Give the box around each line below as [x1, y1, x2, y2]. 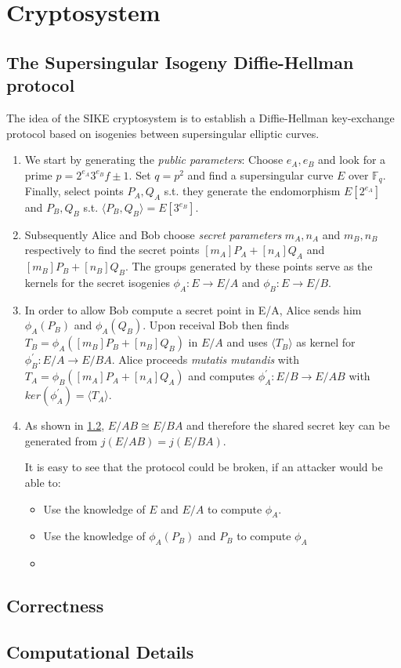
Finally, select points [24, 183, 124, 199]
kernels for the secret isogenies [24, 274, 170, 290]
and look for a [318, 151, 386, 168]
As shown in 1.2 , [24, 417, 105, 434]
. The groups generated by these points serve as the [125, 258, 373, 274]
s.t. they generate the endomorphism [164, 183, 341, 199]
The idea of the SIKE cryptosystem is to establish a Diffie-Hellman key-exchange [6, 109, 395, 125]
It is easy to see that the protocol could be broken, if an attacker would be [24, 459, 383, 475]
